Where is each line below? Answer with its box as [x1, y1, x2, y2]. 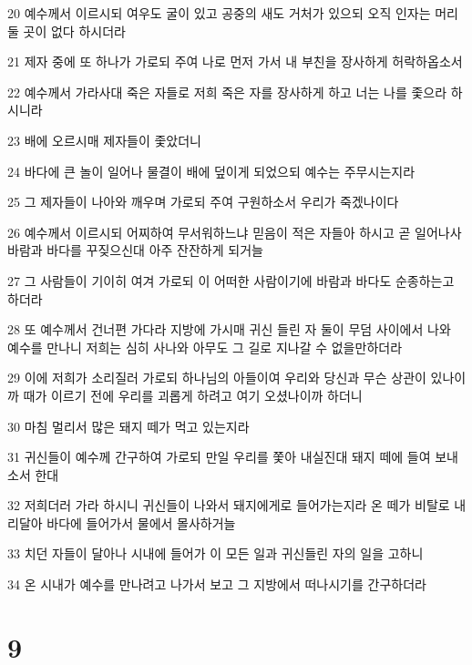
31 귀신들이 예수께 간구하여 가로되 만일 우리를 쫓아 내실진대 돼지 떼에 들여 [7, 447, 431, 466]
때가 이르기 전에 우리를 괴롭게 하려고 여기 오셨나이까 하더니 [23, 385, 363, 404]
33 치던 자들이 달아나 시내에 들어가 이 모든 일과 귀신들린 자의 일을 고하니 [7, 544, 424, 563]
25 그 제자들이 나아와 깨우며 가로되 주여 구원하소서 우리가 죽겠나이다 [7, 192, 399, 211]
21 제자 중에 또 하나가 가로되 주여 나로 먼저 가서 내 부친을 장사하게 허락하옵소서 [7, 52, 463, 71]
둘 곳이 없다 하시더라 [7, 21, 126, 40]
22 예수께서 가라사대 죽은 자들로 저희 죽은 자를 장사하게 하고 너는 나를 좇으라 [7, 82, 447, 101]
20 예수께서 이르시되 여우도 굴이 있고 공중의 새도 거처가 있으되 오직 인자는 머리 [7, 4, 458, 22]
